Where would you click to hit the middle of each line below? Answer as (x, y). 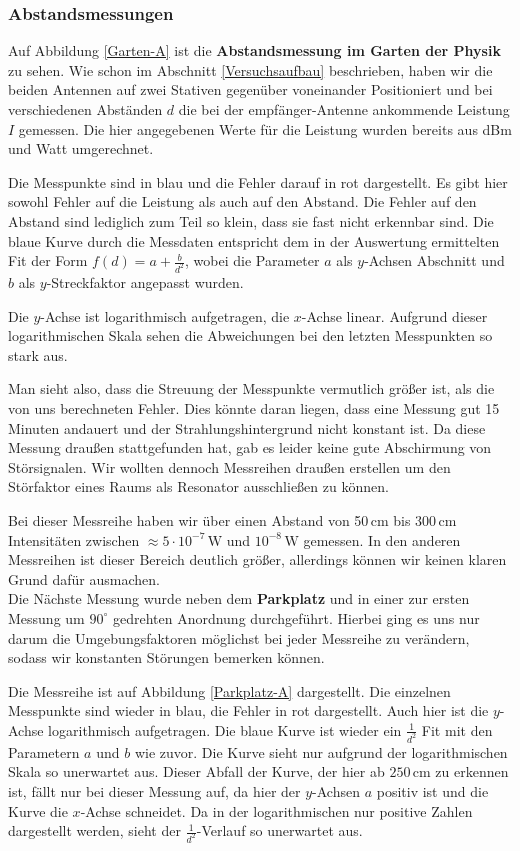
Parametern (44, 751)
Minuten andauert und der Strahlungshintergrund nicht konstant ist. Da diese (247, 427)
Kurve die (38, 810)
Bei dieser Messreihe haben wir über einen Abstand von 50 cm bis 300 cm (232, 519)
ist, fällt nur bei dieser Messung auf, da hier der (154, 790)
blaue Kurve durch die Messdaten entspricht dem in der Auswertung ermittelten (254, 240)
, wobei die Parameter (252, 260)
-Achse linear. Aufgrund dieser (394, 315)
